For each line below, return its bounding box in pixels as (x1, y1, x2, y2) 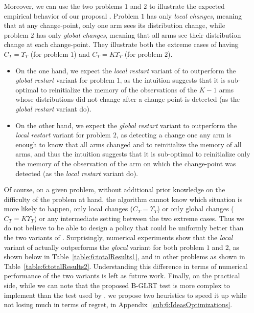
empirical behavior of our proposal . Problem (4, 10, 139, 21)
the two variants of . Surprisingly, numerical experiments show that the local (4, 232, 233, 243)
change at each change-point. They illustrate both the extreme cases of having (4, 39, 238, 49)
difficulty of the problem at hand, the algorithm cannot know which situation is (4, 194, 243, 204)
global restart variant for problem (15, 75, 115, 85)
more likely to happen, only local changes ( (4, 203, 133, 214)
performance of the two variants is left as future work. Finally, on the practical (4, 270, 240, 281)
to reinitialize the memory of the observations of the (41, 84, 197, 94)
